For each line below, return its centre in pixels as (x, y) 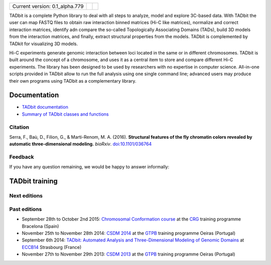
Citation (19, 127)
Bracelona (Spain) (40, 226)
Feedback (22, 157)
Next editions (26, 196)
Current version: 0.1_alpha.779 (48, 6)
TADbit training (33, 181)
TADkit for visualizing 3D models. (43, 44)
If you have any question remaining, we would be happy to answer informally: (89, 167)
